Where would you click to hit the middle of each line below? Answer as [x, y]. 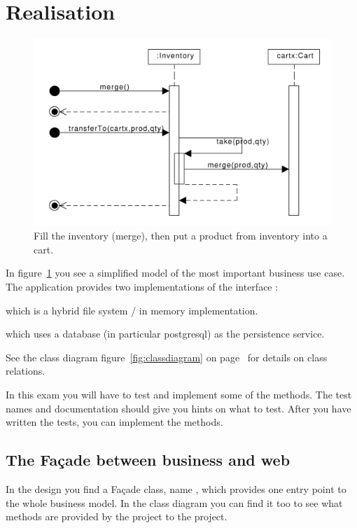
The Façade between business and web [148, 460]
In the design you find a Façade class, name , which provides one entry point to [176, 488]
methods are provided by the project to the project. [117, 516]
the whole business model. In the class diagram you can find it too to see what [174, 502]
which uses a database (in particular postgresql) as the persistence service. [165, 334]
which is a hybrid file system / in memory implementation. [132, 310]
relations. [26, 371]
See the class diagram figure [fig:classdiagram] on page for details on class [167, 357]
